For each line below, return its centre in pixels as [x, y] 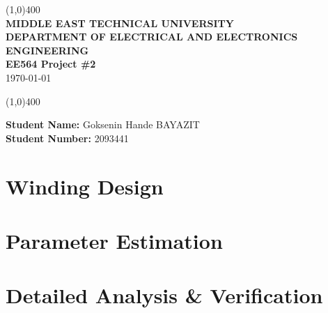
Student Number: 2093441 [67, 138]
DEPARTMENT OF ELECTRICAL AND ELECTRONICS [152, 37]
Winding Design [85, 186]
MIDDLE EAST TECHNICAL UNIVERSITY [120, 23]
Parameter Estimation [114, 240]
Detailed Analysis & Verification [164, 295]
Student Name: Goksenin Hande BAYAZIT [103, 124]
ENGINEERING [47, 50]
